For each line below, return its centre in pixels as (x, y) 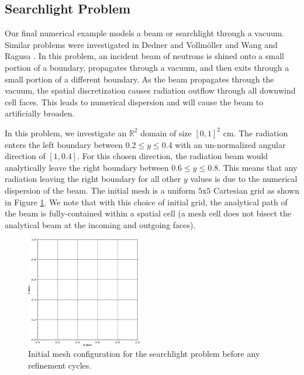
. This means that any (258, 167)
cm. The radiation (255, 133)
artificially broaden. (40, 113)
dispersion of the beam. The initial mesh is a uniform (100, 190)
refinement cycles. (60, 365)
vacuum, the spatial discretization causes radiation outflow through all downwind (150, 90)
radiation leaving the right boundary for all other (93, 179)
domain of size (166, 133)
